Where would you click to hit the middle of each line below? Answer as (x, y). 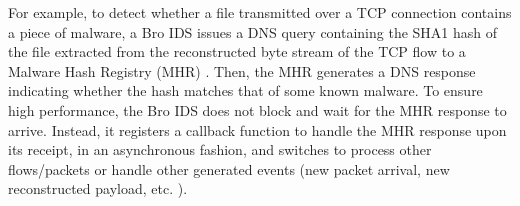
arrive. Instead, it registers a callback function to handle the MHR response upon (257, 129)
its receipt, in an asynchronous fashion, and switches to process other (220, 149)
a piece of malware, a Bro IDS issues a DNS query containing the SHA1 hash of (253, 31)
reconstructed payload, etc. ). (98, 188)
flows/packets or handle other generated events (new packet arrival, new (229, 168)
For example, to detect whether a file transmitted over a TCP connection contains (260, 12)
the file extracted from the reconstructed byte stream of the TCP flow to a (237, 51)
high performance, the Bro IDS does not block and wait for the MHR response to (257, 109)
